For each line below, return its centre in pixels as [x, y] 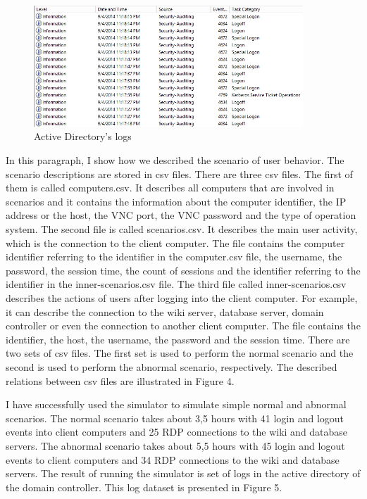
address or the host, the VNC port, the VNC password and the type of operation [181, 215]
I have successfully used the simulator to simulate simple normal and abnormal [176, 404]
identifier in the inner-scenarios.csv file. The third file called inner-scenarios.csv [176, 284]
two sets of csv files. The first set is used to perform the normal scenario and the [180, 353]
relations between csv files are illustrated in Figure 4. [120, 380]
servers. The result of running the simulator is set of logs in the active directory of [183, 473]
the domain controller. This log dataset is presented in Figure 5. [144, 487]
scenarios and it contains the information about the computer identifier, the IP [176, 201]
